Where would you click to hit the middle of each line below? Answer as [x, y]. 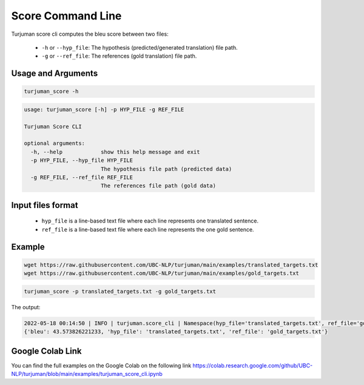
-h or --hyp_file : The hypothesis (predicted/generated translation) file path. [140, 47]
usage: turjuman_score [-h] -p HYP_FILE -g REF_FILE [104, 109]
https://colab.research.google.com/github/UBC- [253, 365]
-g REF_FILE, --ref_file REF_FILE [82, 178]
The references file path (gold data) [158, 186]
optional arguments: [54, 143]
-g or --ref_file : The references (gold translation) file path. [119, 56]
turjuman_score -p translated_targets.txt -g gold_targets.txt [120, 291]
